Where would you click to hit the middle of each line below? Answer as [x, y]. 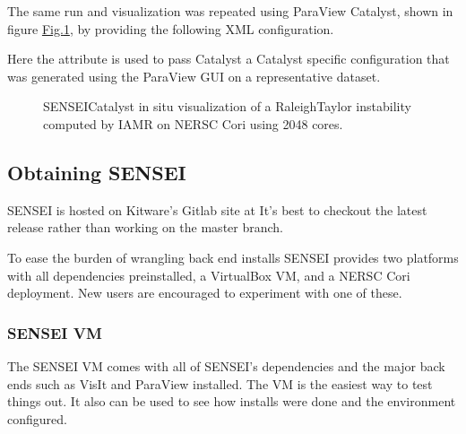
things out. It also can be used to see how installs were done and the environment [232, 401]
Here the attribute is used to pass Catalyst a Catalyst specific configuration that [229, 59]
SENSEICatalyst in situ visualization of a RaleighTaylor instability [227, 106]
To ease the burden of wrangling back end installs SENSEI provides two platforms [233, 257]
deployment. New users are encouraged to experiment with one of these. [205, 293]
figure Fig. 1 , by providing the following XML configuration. [171, 28]
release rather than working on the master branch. [145, 227]
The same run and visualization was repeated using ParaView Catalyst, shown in [230, 11]
